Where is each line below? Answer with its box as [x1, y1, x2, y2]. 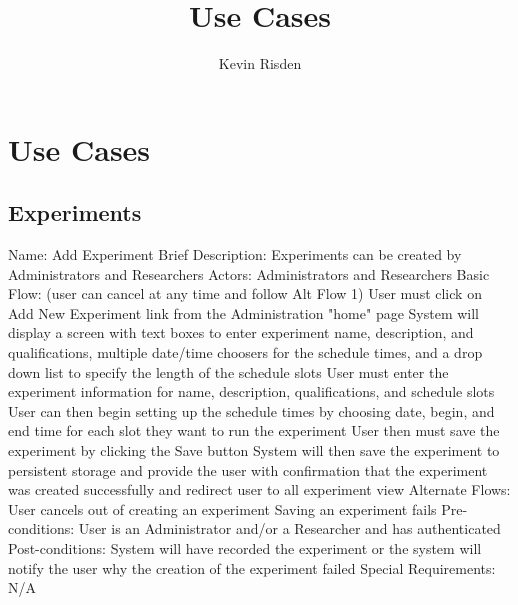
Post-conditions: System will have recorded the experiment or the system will [8, 538, 482, 559]
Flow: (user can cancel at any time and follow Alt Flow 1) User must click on [8, 283, 482, 304]
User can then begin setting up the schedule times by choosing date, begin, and [8, 400, 495, 421]
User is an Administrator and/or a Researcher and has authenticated [78, 518, 501, 539]
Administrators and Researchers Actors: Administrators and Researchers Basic [8, 263, 490, 284]
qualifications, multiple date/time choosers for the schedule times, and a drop [8, 342, 483, 363]
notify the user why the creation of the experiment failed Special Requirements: [8, 557, 496, 578]
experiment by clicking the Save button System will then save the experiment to [8, 440, 500, 461]
